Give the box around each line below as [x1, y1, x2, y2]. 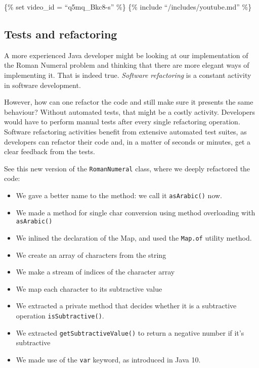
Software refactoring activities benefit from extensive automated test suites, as [4, 126, 247, 136]
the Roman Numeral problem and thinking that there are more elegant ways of [4, 60, 249, 70]
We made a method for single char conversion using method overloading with [16, 207, 255, 217]
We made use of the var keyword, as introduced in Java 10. [16, 354, 201, 364]
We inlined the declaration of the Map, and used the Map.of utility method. [16, 232, 252, 243]
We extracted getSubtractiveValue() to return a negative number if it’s [16, 327, 244, 338]
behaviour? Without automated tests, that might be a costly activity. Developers [4, 106, 255, 117]
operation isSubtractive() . [16, 310, 104, 320]
